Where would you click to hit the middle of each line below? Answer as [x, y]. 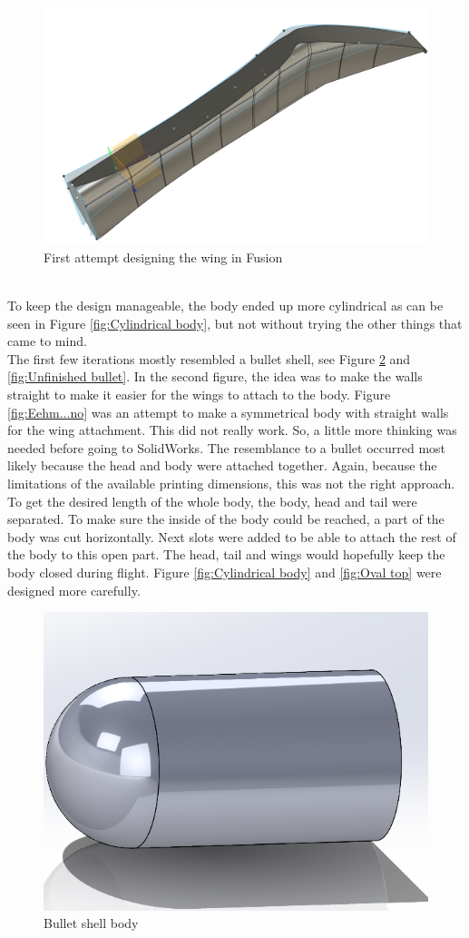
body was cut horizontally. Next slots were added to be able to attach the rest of [232, 536]
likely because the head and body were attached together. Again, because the [222, 465]
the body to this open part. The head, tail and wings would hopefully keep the [226, 554]
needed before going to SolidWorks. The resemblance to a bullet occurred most [227, 447]
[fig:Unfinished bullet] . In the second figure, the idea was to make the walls [215, 376]
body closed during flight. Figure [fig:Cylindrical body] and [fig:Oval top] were [225, 572]
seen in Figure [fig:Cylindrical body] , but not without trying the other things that [235, 323]
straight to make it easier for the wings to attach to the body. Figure [199, 395]
